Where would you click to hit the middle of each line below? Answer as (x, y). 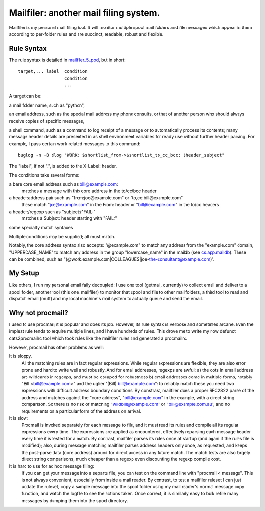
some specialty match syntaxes (41, 227)
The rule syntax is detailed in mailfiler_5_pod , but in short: (67, 60)
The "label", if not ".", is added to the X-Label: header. (63, 166)
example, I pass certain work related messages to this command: (75, 144)
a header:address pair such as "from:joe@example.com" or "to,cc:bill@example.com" (96, 198)
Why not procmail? (39, 312)
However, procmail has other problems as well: (56, 347)
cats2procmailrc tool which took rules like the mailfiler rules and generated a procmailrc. (98, 338)
